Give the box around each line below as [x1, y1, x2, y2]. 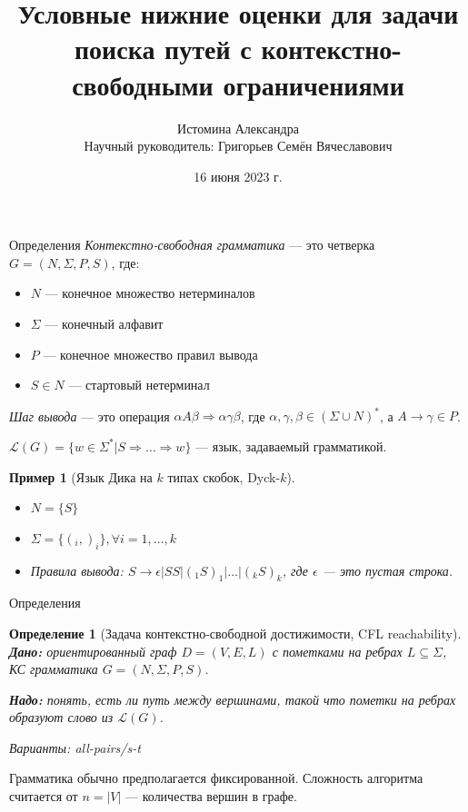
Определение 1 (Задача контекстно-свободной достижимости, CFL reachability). [9, 623, 462, 642]
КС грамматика [9, 659, 98, 678]
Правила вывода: [30, 560, 124, 579]
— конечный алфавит [45, 314, 164, 333]
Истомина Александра [177, 118, 299, 137]
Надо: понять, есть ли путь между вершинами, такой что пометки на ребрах [9, 689, 456, 708]
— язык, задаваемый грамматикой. [195, 436, 387, 455]
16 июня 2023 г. [194, 166, 283, 185]
